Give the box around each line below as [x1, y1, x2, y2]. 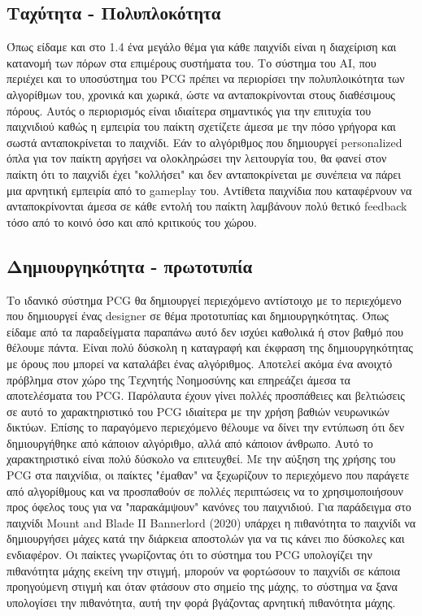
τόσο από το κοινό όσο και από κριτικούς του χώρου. [7, 213, 257, 230]
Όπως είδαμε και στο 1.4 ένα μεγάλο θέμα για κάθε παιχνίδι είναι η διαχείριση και [7, 38, 397, 55]
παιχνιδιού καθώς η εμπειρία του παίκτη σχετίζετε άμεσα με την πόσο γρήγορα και [7, 118, 396, 135]
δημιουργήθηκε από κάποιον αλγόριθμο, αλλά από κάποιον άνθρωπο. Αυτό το [7, 434, 373, 451]
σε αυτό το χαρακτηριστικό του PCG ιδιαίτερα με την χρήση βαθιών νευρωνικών [7, 402, 389, 419]
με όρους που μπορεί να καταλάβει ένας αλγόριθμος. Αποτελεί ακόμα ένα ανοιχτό [7, 354, 393, 371]
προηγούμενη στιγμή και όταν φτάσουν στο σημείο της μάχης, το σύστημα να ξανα [7, 578, 398, 595]
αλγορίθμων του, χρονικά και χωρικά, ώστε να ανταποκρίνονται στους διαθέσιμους [7, 85, 395, 102]
